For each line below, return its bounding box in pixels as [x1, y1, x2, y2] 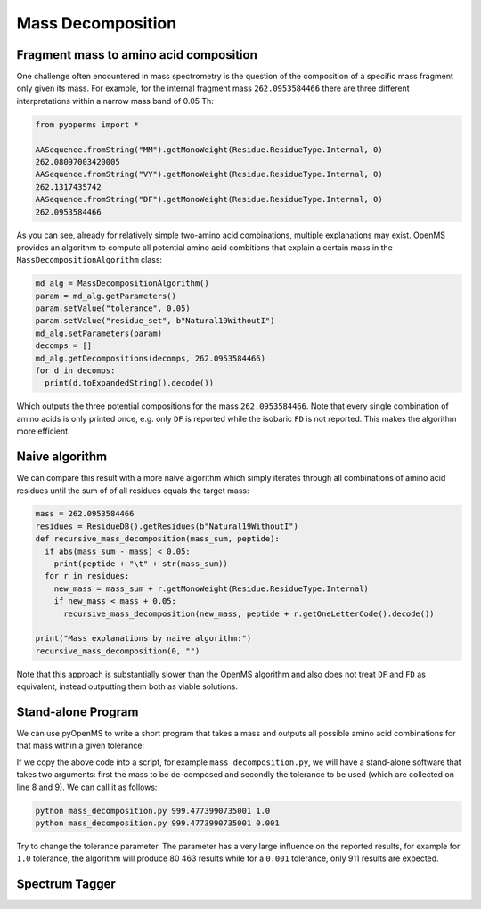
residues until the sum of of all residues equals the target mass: [16, 485, 249, 496]
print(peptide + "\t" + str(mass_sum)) [53, 559, 229, 569]
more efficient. [16, 426, 70, 436]
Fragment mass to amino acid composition [16, 47, 257, 62]
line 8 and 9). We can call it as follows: [16, 782, 158, 792]
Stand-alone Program [16, 704, 139, 719]
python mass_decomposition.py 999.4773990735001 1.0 [35, 806, 271, 816]
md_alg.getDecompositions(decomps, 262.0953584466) [35, 353, 266, 363]
